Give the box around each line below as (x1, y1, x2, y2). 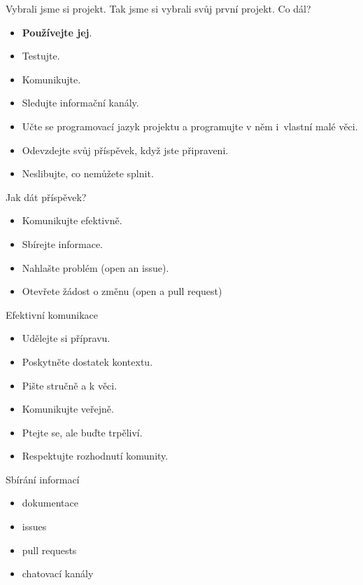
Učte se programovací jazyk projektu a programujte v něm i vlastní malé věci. (22, 118, 358, 133)
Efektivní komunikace (6, 307, 99, 322)
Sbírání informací (6, 472, 80, 486)
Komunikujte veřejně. (22, 401, 114, 416)
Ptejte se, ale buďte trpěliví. (22, 425, 143, 439)
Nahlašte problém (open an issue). (22, 260, 169, 275)
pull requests (22, 542, 77, 557)
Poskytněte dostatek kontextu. (22, 354, 153, 369)
